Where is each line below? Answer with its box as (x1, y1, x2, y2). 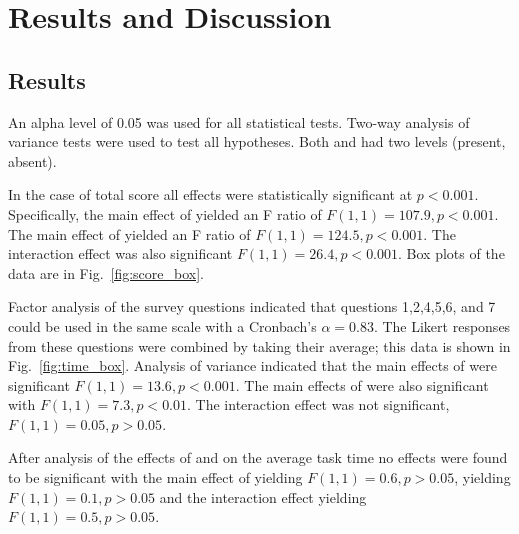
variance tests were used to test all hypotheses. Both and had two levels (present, (8, 131, 506, 152)
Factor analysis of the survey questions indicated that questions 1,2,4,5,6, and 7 (8, 296, 496, 317)
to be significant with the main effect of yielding (8, 467, 303, 488)
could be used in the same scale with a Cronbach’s (8, 315, 317, 336)
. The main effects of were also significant (235, 374, 489, 395)
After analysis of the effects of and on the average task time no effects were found (8, 447, 508, 468)
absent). (8, 150, 57, 171)
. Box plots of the (398, 243, 505, 264)
